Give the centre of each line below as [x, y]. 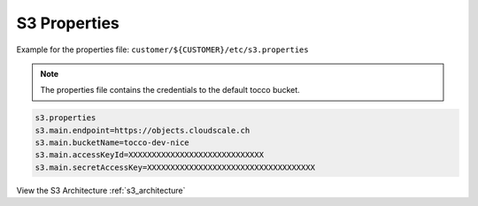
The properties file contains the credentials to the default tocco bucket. [170, 90]
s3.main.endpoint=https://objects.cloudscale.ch [143, 130]
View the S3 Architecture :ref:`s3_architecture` [101, 190]
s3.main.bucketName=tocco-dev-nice [112, 143]
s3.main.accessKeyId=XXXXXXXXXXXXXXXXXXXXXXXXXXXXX [150, 155]
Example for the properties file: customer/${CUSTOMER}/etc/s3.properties [162, 50]
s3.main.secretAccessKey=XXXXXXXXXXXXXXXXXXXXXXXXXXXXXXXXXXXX [175, 167]
